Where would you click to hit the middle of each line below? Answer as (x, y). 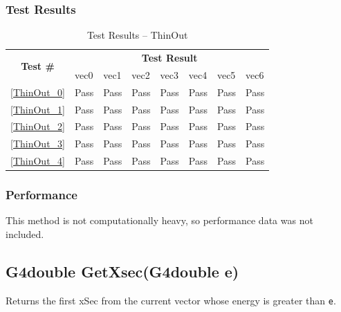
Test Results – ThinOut (137, 35)
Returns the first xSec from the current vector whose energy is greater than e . (171, 300)
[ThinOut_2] (38, 126)
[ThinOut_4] (38, 161)
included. (25, 234)
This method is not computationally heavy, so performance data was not (159, 220)
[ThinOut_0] (38, 92)
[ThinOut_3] (38, 144)
